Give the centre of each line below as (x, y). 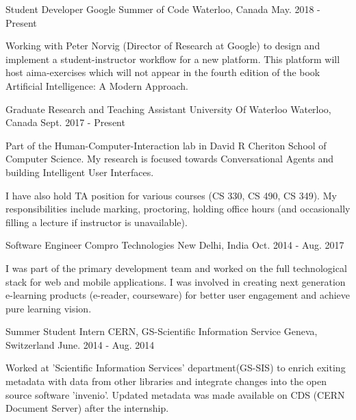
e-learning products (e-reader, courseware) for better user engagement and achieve (178, 295)
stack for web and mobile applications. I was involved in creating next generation (176, 281)
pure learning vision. (49, 308)
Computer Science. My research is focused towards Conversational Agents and (169, 159)
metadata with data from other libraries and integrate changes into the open (166, 381)
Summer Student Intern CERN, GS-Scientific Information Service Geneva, (162, 331)
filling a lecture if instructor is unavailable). (97, 222)
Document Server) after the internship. (87, 408)
